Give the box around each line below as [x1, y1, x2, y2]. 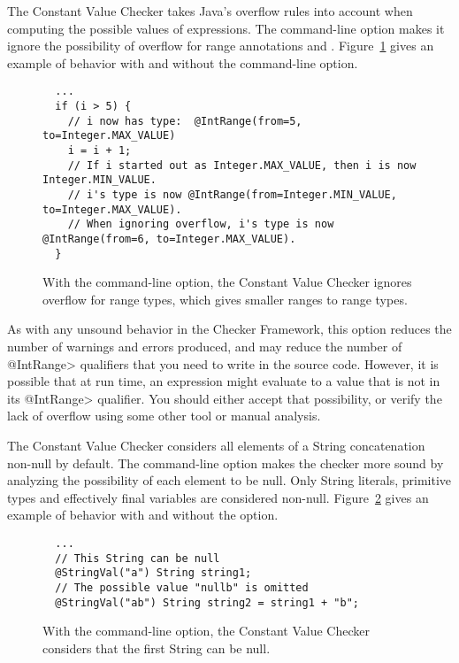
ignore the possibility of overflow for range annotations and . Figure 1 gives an [7, 36, 434, 55]
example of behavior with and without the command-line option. [7, 53, 358, 72]
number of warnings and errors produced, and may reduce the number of [7, 337, 402, 356]
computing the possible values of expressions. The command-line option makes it [7, 19, 445, 37]
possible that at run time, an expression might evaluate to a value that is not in [7, 372, 440, 390]
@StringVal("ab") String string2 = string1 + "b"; [55, 596, 359, 609]
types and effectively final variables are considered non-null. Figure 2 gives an [7, 488, 429, 506]
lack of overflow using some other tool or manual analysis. [7, 406, 321, 425]
